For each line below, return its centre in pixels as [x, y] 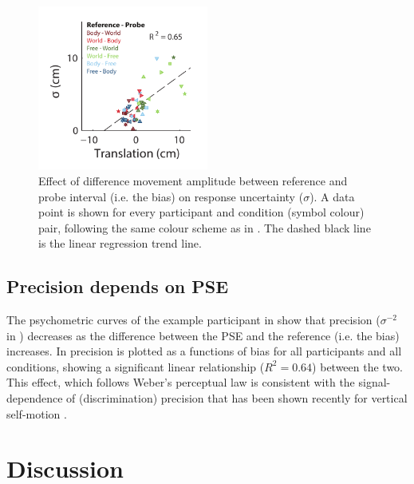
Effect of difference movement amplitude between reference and [193, 180]
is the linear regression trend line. [120, 243]
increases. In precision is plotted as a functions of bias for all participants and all [204, 351]
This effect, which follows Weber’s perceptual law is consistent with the [181, 382]
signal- [375, 382]
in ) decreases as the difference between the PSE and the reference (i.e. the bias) [203, 335]
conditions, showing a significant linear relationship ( [136, 366]
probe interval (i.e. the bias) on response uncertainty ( [171, 196]
